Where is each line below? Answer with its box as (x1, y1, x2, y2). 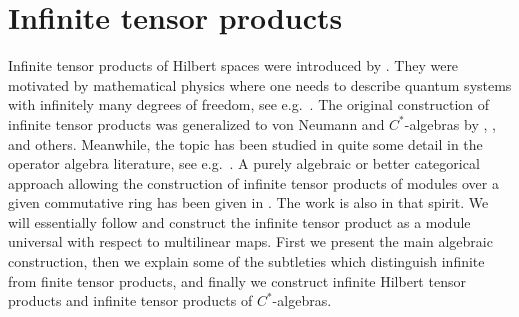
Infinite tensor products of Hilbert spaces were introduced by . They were (8, 55, 459, 76)
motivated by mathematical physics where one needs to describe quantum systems (8, 74, 512, 95)
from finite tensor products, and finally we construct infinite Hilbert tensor (8, 270, 466, 291)
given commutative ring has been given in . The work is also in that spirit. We (8, 192, 489, 213)
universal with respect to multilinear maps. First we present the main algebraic (8, 231, 493, 252)
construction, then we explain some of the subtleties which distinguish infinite (8, 251, 485, 272)
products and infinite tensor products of (8, 290, 253, 311)
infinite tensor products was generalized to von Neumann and (8, 113, 385, 134)
